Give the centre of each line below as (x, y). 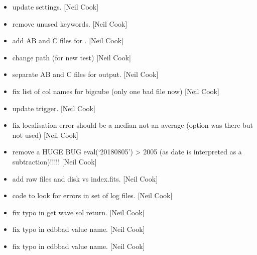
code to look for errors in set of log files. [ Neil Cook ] (92, 195)
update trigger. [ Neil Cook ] (54, 108)
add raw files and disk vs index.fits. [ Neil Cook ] (85, 178)
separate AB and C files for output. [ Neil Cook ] (85, 74)
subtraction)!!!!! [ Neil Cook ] (54, 161)
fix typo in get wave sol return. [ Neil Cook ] (78, 212)
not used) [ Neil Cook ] (45, 135)
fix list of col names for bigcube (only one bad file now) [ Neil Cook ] (116, 91)
